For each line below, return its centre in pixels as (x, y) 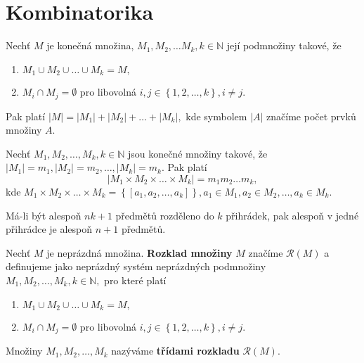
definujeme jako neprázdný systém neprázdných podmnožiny (136, 266)
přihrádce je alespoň (49, 229)
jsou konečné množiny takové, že (197, 153)
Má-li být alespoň (44, 215)
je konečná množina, (90, 45)
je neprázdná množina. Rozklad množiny (139, 252)
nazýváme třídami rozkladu (175, 351)
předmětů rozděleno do (165, 215)
